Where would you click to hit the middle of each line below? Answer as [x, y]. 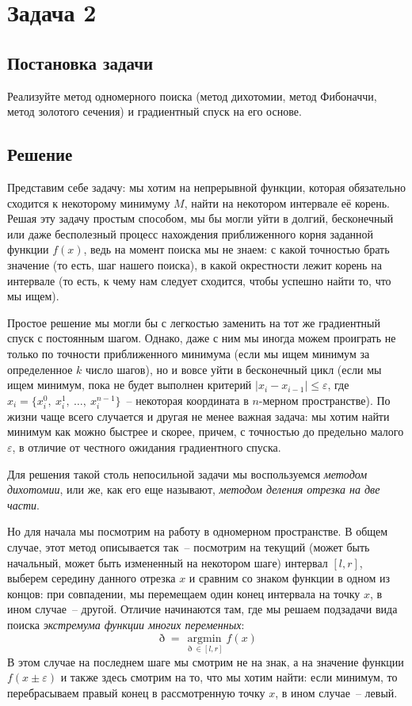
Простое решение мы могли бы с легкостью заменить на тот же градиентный [194, 322]
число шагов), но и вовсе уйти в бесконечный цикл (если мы [234, 369]
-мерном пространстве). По [324, 400]
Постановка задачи [80, 62]
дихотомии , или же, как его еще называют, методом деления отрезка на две [194, 489]
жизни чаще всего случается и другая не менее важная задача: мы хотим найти [198, 416]
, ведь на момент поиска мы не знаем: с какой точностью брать [237, 249]
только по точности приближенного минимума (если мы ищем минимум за [189, 353]
